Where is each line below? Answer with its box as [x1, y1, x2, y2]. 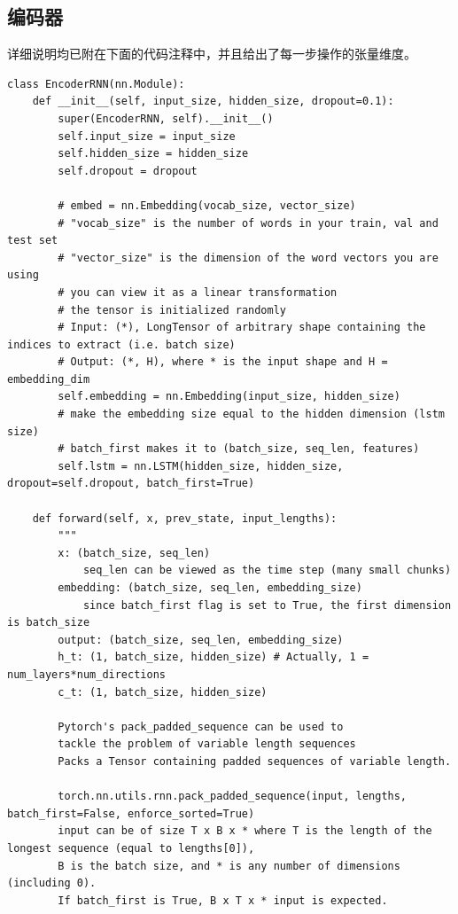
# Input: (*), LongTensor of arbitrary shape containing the [58, 321, 426, 334]
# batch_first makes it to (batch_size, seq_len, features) [58, 442, 420, 456]
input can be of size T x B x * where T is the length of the [58, 824, 432, 838]
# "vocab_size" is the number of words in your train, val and [58, 216, 439, 230]
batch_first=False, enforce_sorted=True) [7, 807, 255, 820]
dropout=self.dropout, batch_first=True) [7, 477, 255, 490]
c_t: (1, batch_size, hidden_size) [58, 685, 268, 699]
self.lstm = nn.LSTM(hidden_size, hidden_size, [58, 459, 344, 473]
